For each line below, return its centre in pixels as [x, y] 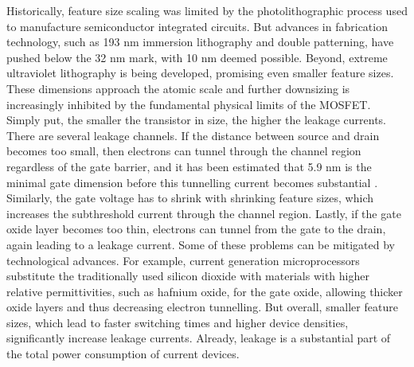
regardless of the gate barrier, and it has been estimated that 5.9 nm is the [189, 166]
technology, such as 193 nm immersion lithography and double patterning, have [200, 42]
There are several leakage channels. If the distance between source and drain [193, 135]
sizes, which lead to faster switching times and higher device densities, [178, 322]
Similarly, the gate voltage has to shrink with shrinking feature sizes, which [190, 198]
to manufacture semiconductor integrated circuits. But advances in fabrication [197, 26]
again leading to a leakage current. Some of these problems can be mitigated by [201, 244]
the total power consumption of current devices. [123, 354]
